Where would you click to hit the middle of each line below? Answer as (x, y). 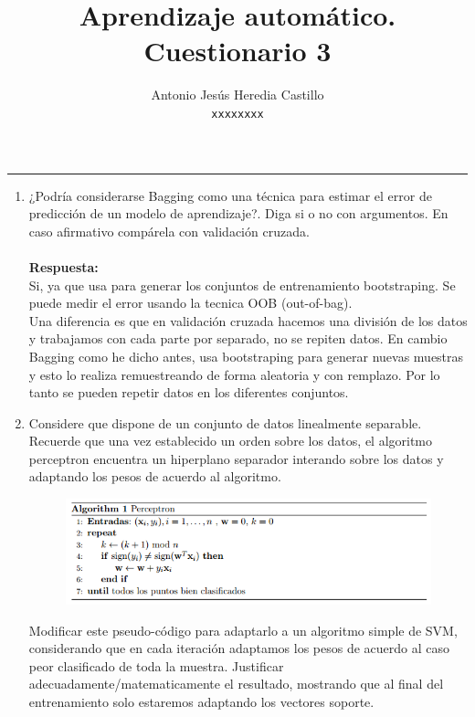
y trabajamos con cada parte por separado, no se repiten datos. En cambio (238, 338)
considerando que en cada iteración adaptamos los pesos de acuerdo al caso (239, 648)
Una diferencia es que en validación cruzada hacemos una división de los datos (248, 320)
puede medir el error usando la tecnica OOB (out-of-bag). (190, 303)
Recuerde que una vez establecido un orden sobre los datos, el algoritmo (231, 441)
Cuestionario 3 (237, 51)
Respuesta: (63, 266)
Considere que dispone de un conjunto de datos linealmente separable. (225, 422)
